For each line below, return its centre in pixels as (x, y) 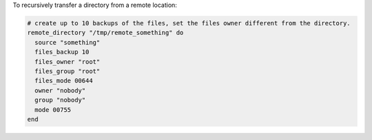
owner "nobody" (60, 90)
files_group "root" (68, 71)
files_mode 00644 (64, 81)
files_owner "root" (68, 61)
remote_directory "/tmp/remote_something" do (105, 33)
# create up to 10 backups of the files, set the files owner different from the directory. (189, 23)
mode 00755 (53, 109)
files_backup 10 (62, 52)
